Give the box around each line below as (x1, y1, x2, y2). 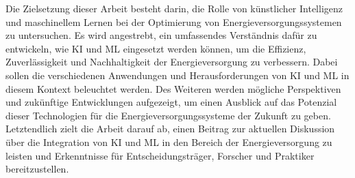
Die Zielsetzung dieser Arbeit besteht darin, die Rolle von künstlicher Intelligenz (5, 1, 343, 15)
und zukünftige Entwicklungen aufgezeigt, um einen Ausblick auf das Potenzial (5, 95, 337, 109)
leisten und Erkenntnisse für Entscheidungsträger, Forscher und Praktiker (5, 148, 315, 162)
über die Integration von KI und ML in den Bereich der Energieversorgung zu (5, 134, 332, 149)
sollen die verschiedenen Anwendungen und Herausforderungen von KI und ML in (5, 68, 350, 82)
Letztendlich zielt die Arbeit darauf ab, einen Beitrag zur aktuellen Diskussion (5, 121, 335, 136)
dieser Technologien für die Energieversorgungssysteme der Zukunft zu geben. (5, 108, 331, 122)
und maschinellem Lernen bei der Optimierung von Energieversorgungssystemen (5, 14, 342, 29)
